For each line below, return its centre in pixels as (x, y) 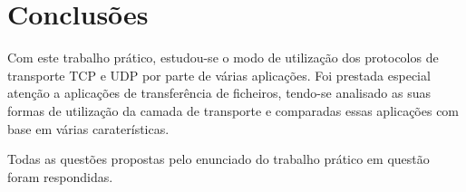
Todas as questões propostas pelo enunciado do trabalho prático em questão (218, 159)
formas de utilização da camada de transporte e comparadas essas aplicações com (233, 110)
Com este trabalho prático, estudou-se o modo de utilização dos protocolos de (223, 58)
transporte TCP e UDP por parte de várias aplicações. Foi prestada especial (219, 75)
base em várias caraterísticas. (88, 128)
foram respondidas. (60, 176)
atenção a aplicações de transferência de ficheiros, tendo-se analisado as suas (219, 93)
